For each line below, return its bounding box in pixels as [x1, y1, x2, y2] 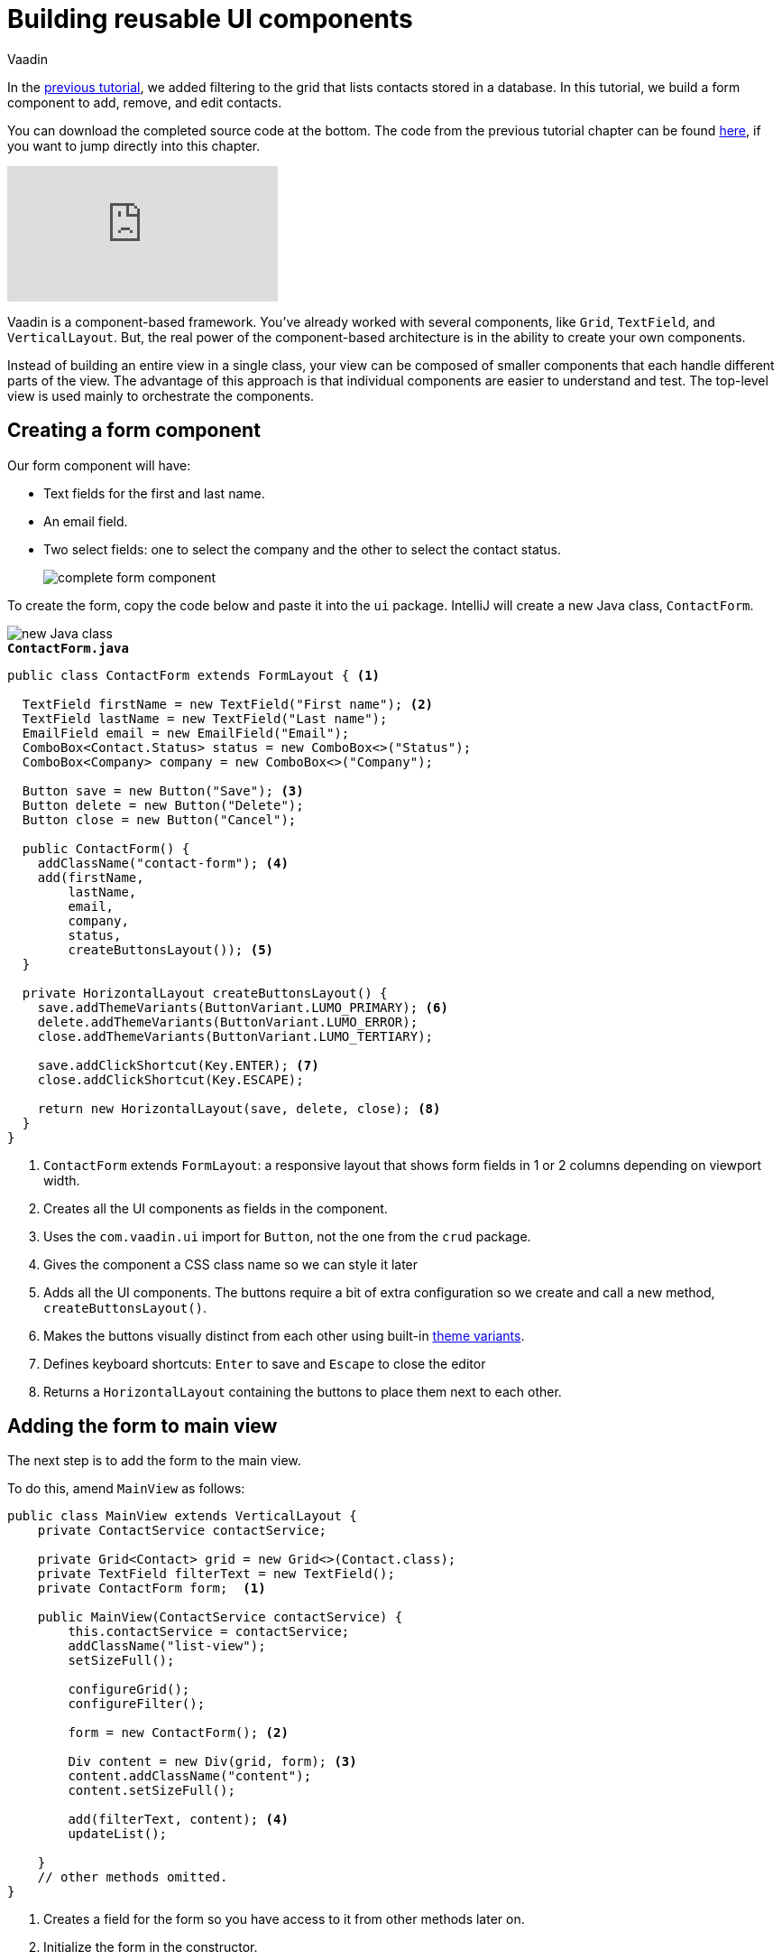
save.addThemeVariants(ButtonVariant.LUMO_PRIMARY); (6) [37, 999, 448, 1015]
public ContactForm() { [22, 841, 190, 856]
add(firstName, [37, 869, 144, 885]
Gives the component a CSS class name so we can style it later [43, 1256, 419, 1272]
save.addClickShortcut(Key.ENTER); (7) [37, 1057, 319, 1073]
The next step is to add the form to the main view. [7, 1453, 301, 1469]
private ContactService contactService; [37, 1523, 327, 1538]
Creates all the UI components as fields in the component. [43, 1200, 388, 1216]
